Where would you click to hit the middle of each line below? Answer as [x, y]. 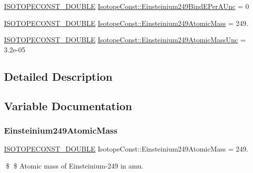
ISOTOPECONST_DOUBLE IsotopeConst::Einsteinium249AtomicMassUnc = [125, 40]
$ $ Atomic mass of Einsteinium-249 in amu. [75, 165]
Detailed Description [58, 76]
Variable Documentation [68, 105]
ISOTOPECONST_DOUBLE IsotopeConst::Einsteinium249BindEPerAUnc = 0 [126, 6]
